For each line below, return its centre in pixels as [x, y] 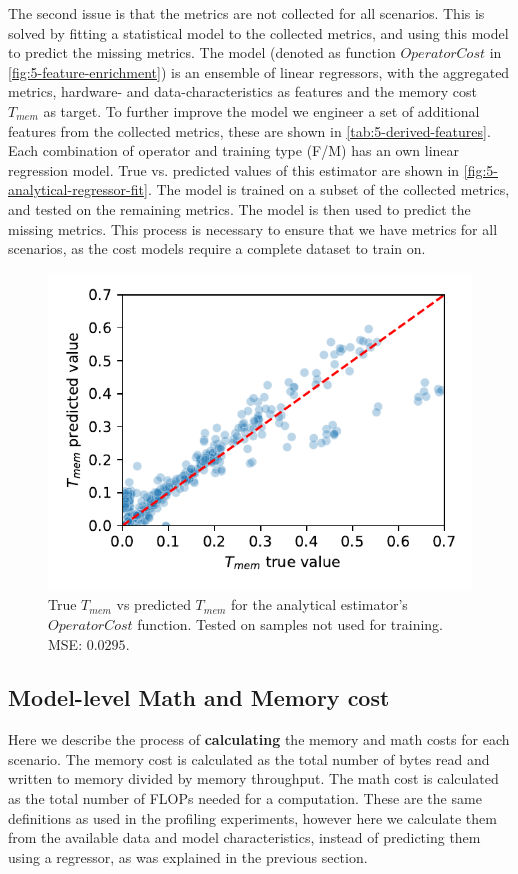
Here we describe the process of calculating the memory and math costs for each [259, 739]
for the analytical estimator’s [319, 604]
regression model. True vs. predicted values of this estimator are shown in [234, 169]
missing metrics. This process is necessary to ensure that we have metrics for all [253, 228]
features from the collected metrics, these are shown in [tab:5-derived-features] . [249, 130]
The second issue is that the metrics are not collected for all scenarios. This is [246, 13]
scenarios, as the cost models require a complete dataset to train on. [217, 248]
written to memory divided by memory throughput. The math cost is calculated [253, 778]
